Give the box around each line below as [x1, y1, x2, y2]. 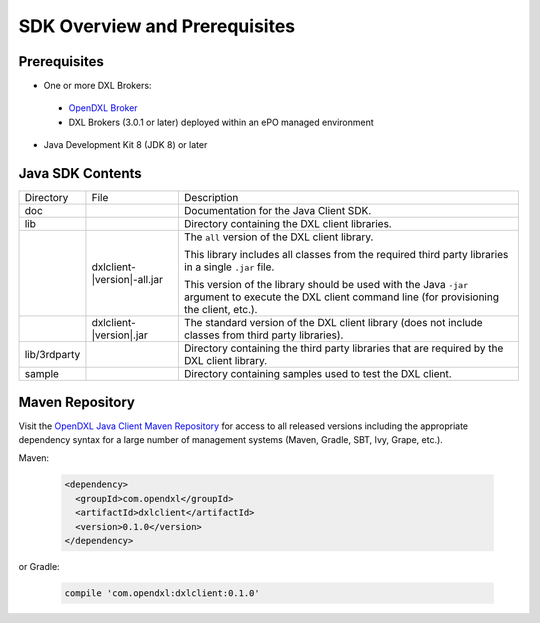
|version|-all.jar [91, 273, 164, 287]
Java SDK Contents [18, 165, 142, 182]
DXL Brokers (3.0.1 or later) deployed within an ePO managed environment [68, 116, 374, 128]
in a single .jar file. [183, 260, 275, 274]
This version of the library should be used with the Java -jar [183, 278, 469, 292]
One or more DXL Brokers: [43, 80, 152, 92]
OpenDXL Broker [68, 102, 139, 114]
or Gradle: [18, 560, 60, 572]
